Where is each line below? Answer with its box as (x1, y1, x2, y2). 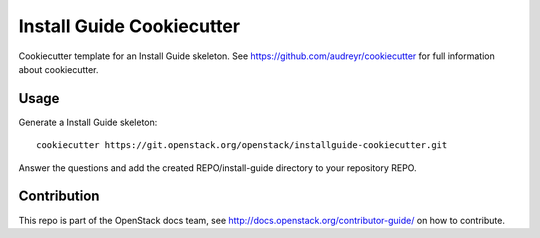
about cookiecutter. (18, 63, 99, 75)
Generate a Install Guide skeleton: (18, 116, 158, 128)
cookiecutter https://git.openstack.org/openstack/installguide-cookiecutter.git (36, 140, 448, 151)
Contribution (18, 188, 100, 205)
